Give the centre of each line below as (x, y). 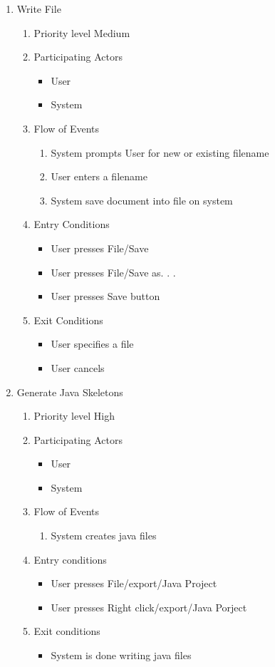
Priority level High (74, 416)
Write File (39, 9)
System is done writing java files (121, 655)
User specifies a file (92, 344)
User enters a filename (99, 176)
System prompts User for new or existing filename (160, 152)
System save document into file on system (142, 200)
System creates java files (104, 536)
